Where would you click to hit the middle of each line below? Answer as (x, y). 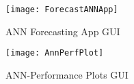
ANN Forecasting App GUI (63, 31)
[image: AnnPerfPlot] (55, 53)
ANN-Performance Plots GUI (67, 74)
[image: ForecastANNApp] (62, 9)
